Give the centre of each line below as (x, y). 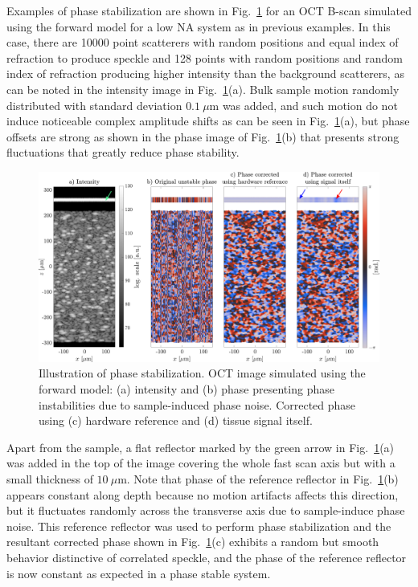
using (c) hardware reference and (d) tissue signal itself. (176, 420)
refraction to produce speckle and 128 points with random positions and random (205, 57)
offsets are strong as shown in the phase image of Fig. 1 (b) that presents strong (203, 136)
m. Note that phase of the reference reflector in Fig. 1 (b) (258, 478)
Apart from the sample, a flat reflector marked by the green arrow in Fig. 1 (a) (201, 447)
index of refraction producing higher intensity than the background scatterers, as (205, 73)
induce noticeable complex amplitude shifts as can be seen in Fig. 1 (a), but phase (208, 121)
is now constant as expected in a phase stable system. (139, 573)
